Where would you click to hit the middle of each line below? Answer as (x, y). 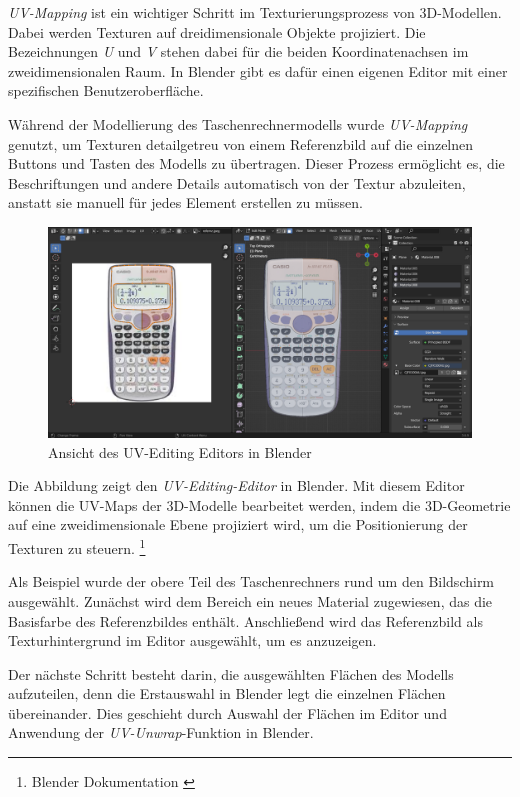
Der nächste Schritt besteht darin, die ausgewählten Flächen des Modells (231, 673)
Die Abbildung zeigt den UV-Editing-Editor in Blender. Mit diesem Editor (236, 485)
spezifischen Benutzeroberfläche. (106, 90)
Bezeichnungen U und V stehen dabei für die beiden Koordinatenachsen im (238, 51)
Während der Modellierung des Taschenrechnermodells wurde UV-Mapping (238, 123)
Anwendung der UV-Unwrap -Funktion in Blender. (161, 732)
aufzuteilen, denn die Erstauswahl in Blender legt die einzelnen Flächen (227, 693)
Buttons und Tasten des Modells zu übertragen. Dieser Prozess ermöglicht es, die (256, 163)
